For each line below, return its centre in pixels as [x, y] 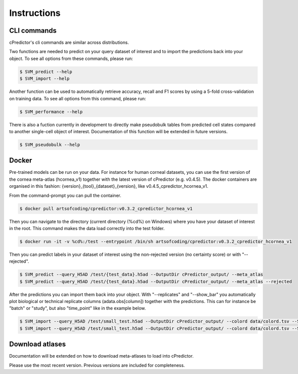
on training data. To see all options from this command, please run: [77, 98]
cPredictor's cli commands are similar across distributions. [69, 43]
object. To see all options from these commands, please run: [71, 58]
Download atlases [37, 344]
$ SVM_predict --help [46, 72]
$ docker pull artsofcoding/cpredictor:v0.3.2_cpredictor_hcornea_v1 [106, 208]
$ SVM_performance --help [51, 112]
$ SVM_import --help [44, 79]
